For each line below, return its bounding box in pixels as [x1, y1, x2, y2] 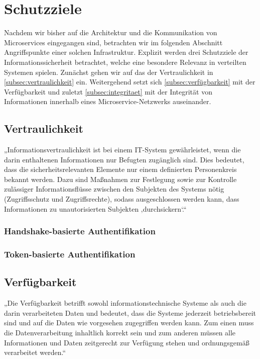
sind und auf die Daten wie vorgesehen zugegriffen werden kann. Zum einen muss [4, 317, 254, 328]
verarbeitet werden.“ [4, 347, 66, 357]
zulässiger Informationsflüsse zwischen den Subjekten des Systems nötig [4, 184, 224, 194]
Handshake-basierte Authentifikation [4, 225, 156, 237]
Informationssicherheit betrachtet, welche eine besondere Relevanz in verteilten [4, 56, 246, 67]
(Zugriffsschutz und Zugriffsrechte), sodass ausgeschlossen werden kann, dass [4, 194, 239, 204]
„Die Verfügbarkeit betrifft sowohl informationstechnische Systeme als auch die [4, 298, 246, 308]
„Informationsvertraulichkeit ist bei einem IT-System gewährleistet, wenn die [4, 144, 241, 155]
